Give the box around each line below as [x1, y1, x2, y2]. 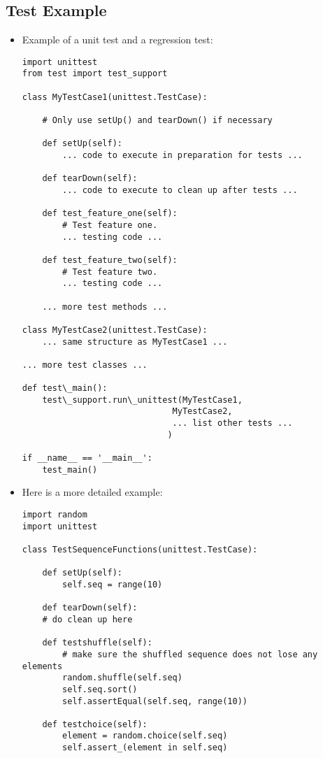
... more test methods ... [42, 301, 168, 312]
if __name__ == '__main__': [22, 453, 152, 464]
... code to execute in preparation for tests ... [62, 150, 303, 161]
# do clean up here [42, 614, 133, 624]
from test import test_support [22, 69, 168, 79]
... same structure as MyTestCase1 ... [42, 336, 228, 347]
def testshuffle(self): [42, 638, 152, 648]
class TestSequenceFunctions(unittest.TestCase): [22, 544, 258, 555]
